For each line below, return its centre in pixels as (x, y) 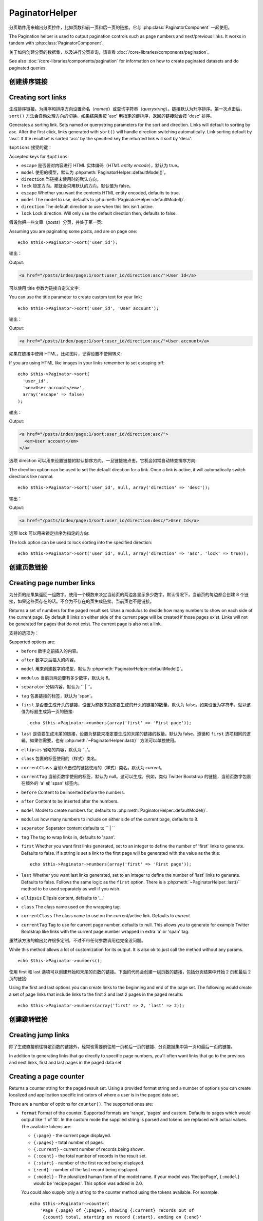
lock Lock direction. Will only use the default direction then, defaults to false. (99, 213)
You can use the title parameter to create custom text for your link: (75, 297)
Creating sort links (38, 97)
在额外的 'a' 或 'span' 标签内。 (52, 783)
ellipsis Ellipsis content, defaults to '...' (63, 898)
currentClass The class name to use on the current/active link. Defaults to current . (106, 916)
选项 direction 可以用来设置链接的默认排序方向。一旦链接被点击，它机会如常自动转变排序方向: (103, 461)
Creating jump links (39, 1035)
